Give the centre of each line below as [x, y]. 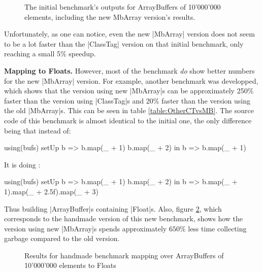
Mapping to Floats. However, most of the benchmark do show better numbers [129, 70]
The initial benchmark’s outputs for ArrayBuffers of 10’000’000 [123, 7]
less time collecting [217, 228]
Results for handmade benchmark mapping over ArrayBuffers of [124, 255]
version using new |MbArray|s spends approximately [86, 228]
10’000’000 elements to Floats [70, 265]
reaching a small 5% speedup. [50, 54]
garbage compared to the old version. [62, 238]
